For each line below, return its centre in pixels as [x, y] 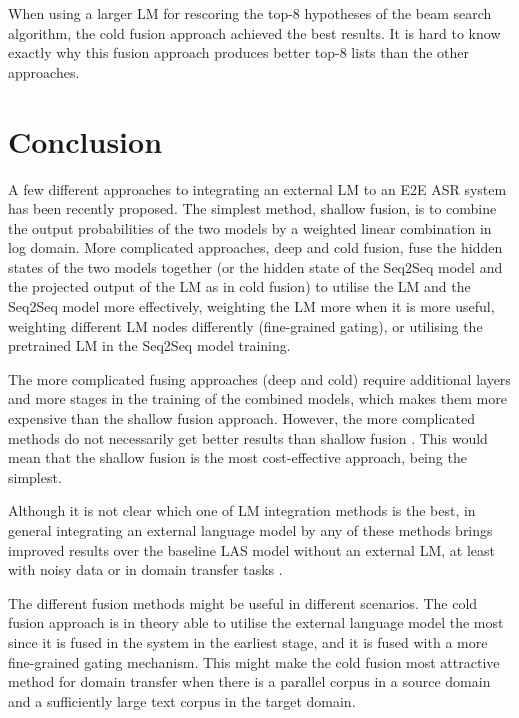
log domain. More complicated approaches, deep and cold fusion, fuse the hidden [255, 247]
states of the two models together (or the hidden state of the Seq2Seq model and [255, 266]
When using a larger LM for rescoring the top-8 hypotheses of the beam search [250, 13]
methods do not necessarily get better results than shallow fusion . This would [248, 437]
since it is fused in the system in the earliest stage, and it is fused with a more [248, 641]
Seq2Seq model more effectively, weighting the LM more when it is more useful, [251, 306]
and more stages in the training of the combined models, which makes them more [257, 398]
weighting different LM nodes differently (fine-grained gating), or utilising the [245, 325]
